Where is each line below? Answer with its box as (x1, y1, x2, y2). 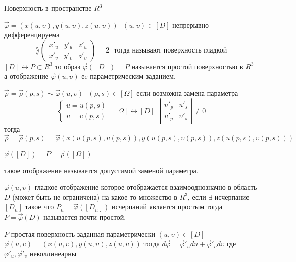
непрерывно (172, 19, 209, 30)
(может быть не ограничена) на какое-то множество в (12, 191, 177, 202)
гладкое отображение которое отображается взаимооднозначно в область (34, 182, 257, 192)
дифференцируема (4, 29, 60, 40)
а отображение (4, 71, 48, 81)
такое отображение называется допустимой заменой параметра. (4, 165, 199, 175)
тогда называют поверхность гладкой (114, 46, 227, 54)
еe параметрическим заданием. (81, 71, 176, 81)
